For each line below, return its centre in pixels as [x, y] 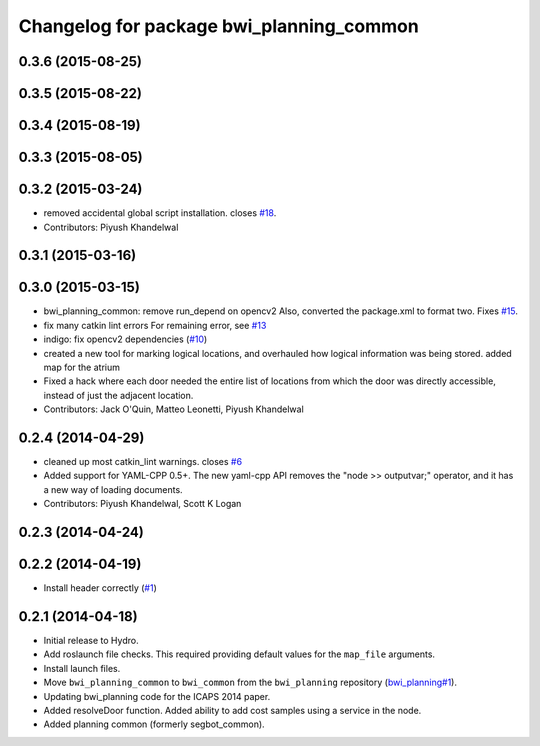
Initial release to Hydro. [91, 641]
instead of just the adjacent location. [118, 395]
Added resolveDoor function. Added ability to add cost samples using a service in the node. [232, 711]
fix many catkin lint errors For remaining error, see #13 [155, 325]
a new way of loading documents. [113, 489]
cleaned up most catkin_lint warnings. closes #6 [143, 462]
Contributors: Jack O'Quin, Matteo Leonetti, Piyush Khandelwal [173, 409]
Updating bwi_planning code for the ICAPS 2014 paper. [157, 696]
